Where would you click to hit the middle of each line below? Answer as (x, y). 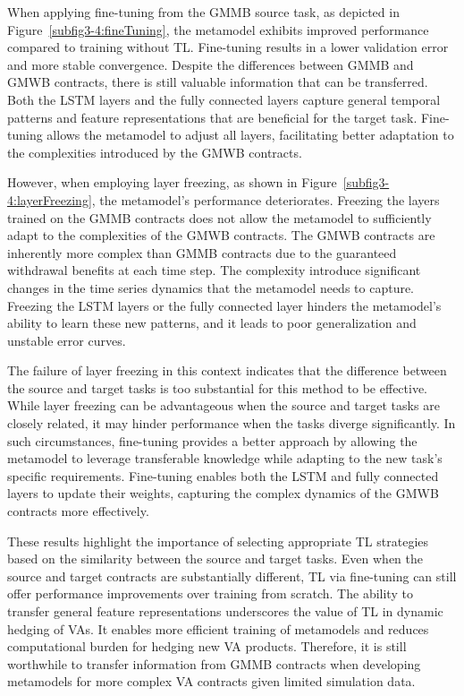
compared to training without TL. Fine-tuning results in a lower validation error (228, 47)
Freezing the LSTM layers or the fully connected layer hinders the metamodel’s (224, 305)
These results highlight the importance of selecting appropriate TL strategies (218, 541)
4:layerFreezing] (50, 199)
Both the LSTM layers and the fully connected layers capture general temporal (224, 99)
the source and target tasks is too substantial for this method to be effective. (218, 387)
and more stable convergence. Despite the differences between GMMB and (211, 64)
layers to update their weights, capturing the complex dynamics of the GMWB (223, 493)
